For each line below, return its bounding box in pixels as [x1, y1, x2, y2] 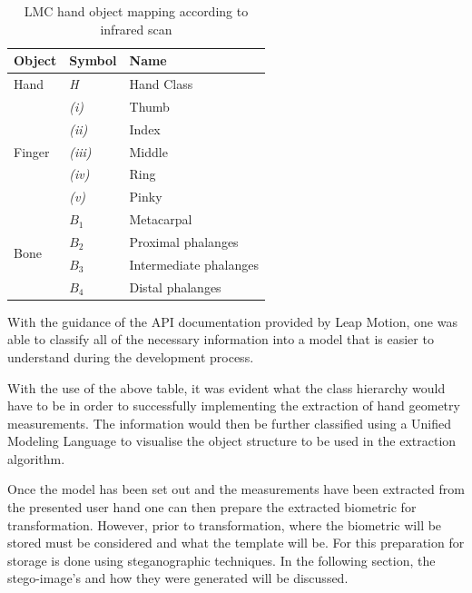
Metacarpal [129, 210, 192, 229]
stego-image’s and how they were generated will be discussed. [7, 568, 349, 588]
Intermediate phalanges [129, 254, 259, 273]
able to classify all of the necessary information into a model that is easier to [7, 330, 434, 349]
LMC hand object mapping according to [24, 2, 249, 20]
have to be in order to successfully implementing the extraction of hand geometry [7, 396, 460, 415]
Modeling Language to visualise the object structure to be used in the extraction [7, 431, 457, 450]
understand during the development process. [7, 347, 254, 366]
